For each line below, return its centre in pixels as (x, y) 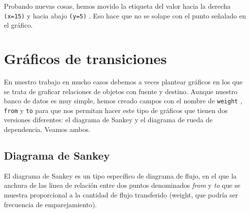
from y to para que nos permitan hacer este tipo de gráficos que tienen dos (116, 110)
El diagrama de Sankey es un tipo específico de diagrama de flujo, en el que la (120, 175)
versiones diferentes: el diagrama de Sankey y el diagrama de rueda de (108, 120)
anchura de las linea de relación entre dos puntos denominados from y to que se (122, 185)
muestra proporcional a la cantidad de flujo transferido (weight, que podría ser (121, 195)
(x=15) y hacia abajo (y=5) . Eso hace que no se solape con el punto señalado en (125, 15)
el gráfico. (18, 25)
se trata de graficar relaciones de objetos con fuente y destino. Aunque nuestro (121, 91)
